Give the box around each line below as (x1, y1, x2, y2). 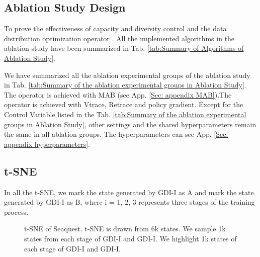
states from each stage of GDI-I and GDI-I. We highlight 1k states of (24, 233, 237, 243)
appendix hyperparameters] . (4, 138, 90, 149)
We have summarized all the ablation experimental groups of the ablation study (4, 69, 250, 80)
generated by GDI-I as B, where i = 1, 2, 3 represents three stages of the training (4, 197, 255, 207)
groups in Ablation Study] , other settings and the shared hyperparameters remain (4, 119, 256, 129)
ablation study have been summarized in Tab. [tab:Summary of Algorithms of (4, 43, 244, 53)
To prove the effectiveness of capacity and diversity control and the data (4, 23, 227, 34)
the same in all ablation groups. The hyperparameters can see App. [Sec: (4, 129, 228, 139)
